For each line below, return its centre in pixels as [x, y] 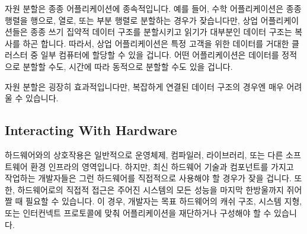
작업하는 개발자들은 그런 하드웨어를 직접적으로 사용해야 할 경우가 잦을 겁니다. [148, 178]
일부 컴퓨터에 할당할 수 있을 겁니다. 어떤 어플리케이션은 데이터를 [160, 55]
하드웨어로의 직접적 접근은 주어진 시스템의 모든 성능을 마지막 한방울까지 [151, 189]
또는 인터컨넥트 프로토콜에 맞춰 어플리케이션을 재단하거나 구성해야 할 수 [138, 212]
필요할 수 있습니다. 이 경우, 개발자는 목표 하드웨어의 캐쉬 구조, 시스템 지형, [164, 201]
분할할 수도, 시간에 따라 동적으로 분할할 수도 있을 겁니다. [128, 66]
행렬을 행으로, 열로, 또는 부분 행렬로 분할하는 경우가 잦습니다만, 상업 [132, 20]
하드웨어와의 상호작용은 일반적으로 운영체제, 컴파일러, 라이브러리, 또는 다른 [144, 154]
